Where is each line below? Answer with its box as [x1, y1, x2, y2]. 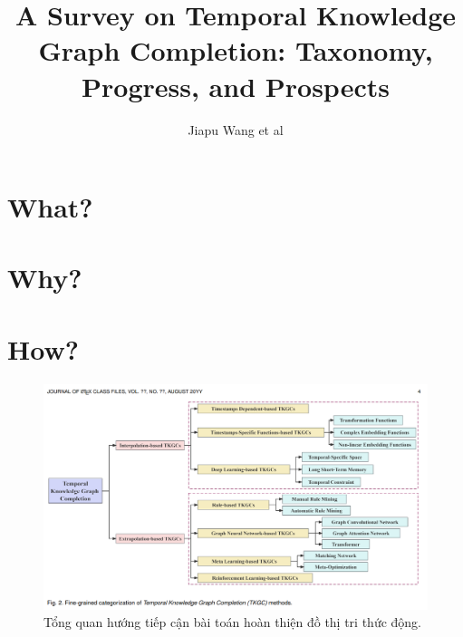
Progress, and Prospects [82, 67, 390, 104]
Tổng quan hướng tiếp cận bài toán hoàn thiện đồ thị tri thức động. [43, 613, 422, 632]
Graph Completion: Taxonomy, [38, 32, 433, 69]
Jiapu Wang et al [188, 120, 284, 139]
